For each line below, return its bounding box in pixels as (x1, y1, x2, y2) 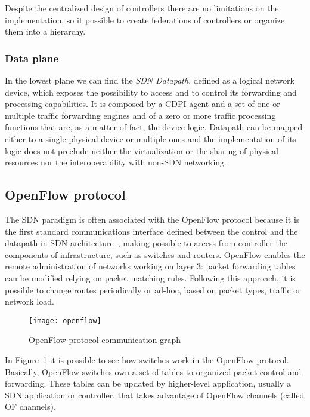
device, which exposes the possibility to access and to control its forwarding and (5, 85, 297, 98)
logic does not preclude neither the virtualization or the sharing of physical (5, 144, 278, 157)
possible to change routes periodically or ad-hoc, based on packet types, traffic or (5, 283, 301, 296)
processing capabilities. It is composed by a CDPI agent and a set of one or (5, 97, 280, 110)
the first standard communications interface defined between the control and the (5, 225, 298, 237)
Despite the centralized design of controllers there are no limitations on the (5, 2, 279, 14)
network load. (5, 295, 54, 308)
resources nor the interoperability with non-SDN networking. (5, 156, 227, 168)
